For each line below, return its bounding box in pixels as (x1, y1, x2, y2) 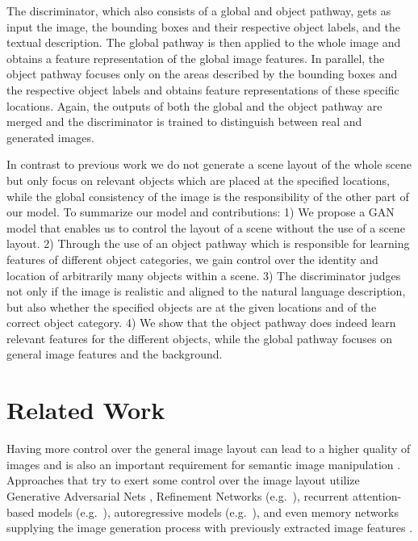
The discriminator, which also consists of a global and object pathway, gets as (6, 2, 391, 19)
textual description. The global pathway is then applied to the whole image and (6, 34, 401, 51)
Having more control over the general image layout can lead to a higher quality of (6, 440, 411, 457)
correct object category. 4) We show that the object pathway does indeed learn (6, 314, 396, 331)
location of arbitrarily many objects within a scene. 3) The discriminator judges (6, 266, 401, 283)
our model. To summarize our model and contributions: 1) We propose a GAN (6, 203, 395, 220)
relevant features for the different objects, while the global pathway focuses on (6, 329, 393, 346)
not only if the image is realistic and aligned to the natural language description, (6, 283, 406, 300)
